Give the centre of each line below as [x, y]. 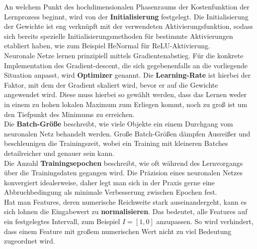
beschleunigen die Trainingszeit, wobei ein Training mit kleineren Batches [116, 143]
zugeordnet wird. [30, 241]
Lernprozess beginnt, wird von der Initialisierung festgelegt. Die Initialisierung [126, 16]
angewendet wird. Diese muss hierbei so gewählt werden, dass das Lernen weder [126, 94]
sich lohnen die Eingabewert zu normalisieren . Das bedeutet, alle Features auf [126, 211]
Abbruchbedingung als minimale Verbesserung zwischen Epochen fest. [111, 192]
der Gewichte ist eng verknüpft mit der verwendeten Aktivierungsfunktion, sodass [128, 26]
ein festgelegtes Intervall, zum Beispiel [62, 221]
